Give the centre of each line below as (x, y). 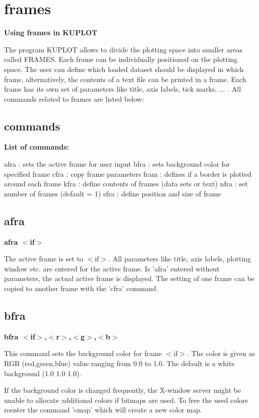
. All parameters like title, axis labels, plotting (180, 259)
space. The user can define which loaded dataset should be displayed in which (124, 69)
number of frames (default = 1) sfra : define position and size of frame (113, 193)
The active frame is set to (44, 259)
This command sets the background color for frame (83, 353)
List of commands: (37, 147)
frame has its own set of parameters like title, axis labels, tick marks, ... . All (123, 89)
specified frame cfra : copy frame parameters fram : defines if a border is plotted (128, 173)
